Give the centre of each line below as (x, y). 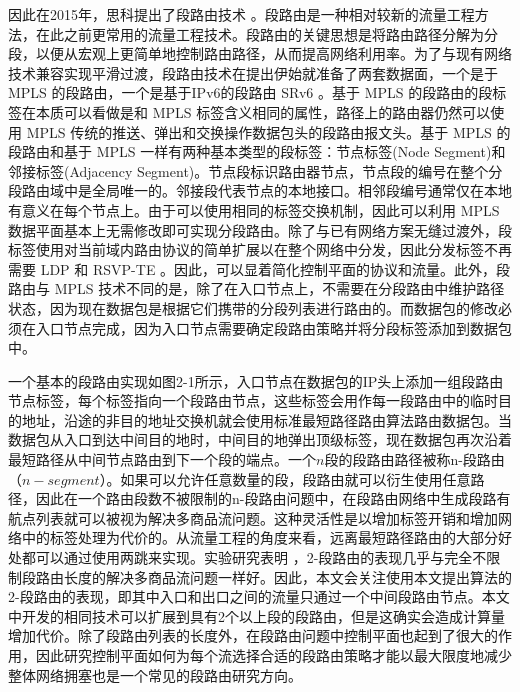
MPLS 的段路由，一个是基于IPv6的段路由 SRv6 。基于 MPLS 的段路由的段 (250, 92)
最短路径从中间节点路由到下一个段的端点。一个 (162, 459)
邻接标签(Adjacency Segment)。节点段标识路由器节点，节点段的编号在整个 (248, 170)
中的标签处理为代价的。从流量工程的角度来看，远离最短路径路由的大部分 (259, 537)
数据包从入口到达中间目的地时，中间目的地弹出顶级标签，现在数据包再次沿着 (260, 439)
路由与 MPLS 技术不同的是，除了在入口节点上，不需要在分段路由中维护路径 (256, 288)
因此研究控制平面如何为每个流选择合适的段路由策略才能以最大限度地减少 (273, 655)
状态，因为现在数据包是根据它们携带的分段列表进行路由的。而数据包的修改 (253, 307)
